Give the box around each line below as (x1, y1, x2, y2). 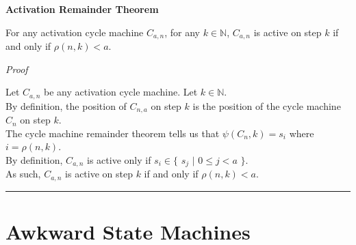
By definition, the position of (5, 98, 127, 113)
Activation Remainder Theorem (5, 2, 159, 16)
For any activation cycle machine (5, 25, 144, 39)
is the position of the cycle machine (192, 98, 341, 113)
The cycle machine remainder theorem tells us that (5, 126, 220, 140)
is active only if (87, 152, 151, 167)
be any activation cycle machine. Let (44, 85, 198, 99)
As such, (5, 167, 41, 181)
